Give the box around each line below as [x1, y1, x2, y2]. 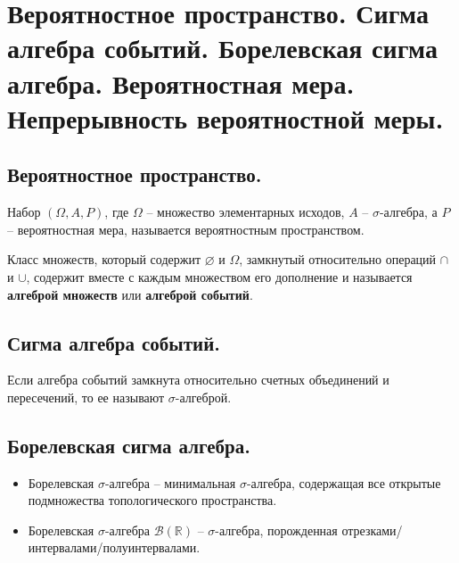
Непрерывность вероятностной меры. [7, 99, 444, 136]
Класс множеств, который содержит [7, 250, 201, 269]
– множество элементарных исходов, [146, 203, 345, 221]
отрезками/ [341, 520, 403, 539]
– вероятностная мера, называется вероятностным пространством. [7, 219, 365, 238]
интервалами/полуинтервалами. [28, 538, 201, 557]
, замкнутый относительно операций [239, 250, 437, 269]
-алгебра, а [379, 203, 438, 221]
